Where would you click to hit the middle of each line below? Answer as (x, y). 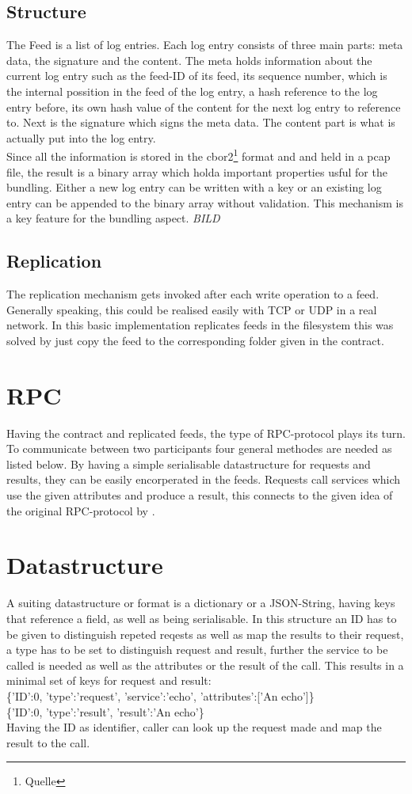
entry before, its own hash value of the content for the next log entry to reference (204, 106)
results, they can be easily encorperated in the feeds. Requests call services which (204, 479)
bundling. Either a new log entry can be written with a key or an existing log (194, 187)
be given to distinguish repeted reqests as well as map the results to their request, (205, 634)
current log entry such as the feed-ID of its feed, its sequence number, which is (197, 76)
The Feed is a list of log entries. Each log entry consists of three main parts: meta (205, 45)
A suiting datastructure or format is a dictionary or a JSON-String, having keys (201, 603)
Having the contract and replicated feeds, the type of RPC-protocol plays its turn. (206, 433)
